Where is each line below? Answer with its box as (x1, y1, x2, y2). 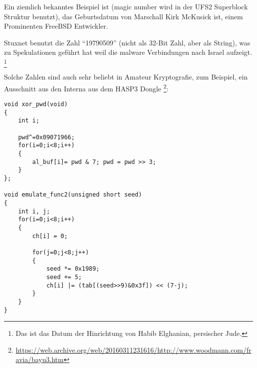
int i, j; (18, 207, 50, 215)
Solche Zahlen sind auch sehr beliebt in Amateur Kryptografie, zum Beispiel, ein (4, 72, 248, 82)
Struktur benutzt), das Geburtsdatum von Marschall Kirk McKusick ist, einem (4, 11, 243, 21)
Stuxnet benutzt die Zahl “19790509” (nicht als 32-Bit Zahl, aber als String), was (4, 37, 251, 47)
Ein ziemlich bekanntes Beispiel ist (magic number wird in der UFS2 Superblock (4, 1, 248, 11)
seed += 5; (46, 273, 82, 281)
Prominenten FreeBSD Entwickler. (4, 21, 108, 31)
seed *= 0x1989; (46, 265, 100, 273)
